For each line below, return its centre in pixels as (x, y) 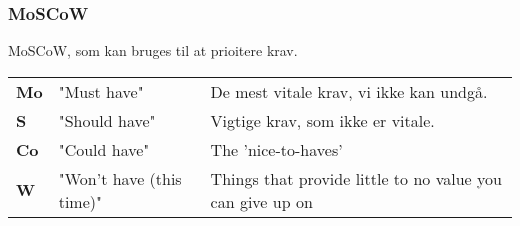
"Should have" (107, 120)
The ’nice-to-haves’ (276, 149)
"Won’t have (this (120, 178)
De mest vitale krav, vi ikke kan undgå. (349, 91)
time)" (80, 201)
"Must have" (101, 91)
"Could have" (104, 149)
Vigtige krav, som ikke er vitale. (322, 120)
